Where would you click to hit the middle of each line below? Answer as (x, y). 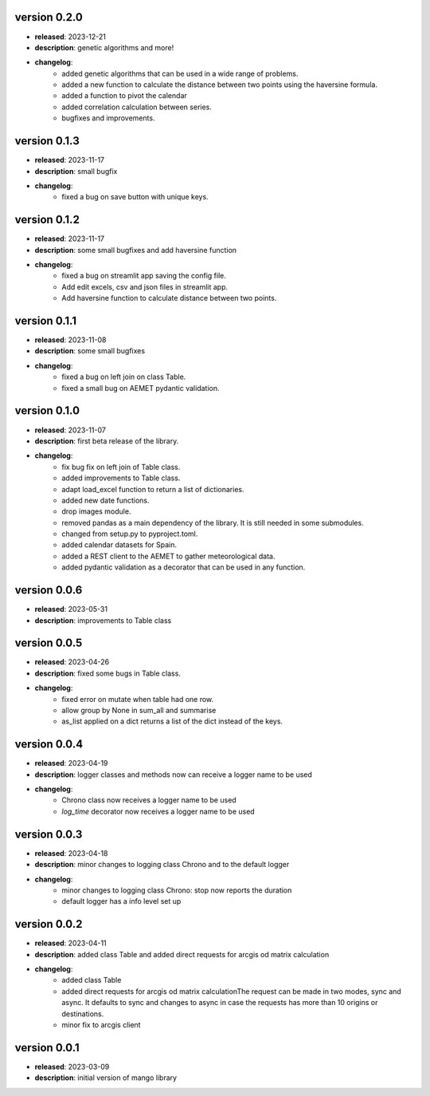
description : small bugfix (76, 171)
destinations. (83, 1014)
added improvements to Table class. (121, 478)
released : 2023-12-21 (70, 37)
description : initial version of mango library (106, 1078)
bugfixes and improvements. (108, 118)
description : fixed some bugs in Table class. (107, 673)
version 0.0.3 (49, 834)
